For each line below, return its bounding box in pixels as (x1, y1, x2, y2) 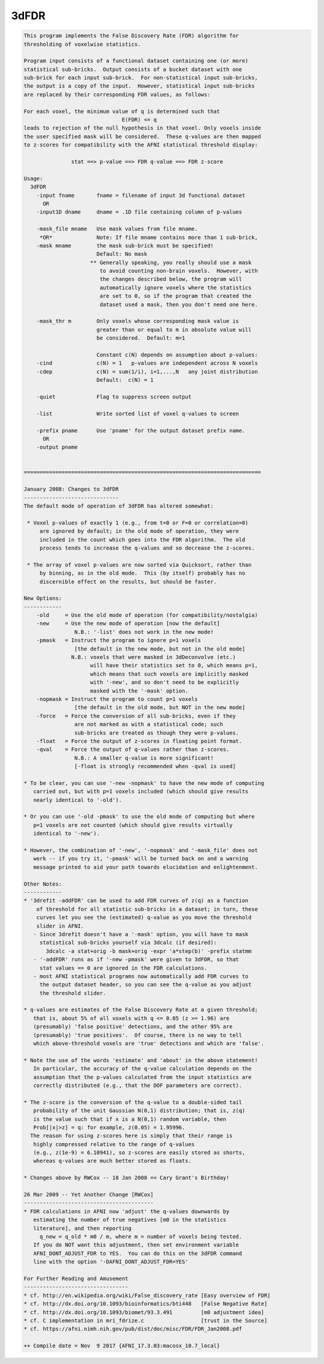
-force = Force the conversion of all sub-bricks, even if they (36, 712, 236, 720)
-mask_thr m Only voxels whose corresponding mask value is (36, 318, 239, 325)
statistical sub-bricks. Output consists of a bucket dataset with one (23, 66, 242, 73)
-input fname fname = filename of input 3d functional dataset (36, 192, 245, 199)
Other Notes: (23, 880, 62, 888)
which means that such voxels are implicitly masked (90, 670, 249, 677)
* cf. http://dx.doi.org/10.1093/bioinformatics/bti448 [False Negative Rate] (23, 1300, 268, 1308)
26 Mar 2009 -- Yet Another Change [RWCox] (23, 1191, 154, 1198)
